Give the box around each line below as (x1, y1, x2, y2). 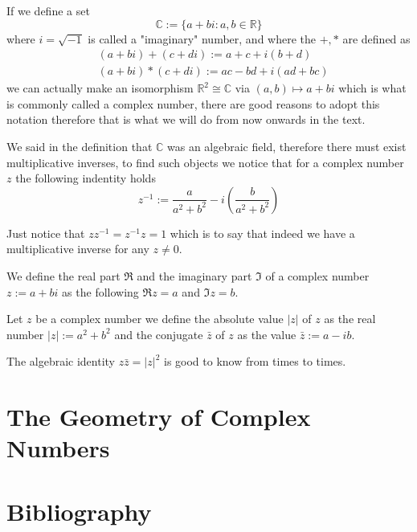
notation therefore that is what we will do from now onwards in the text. (6, 111, 366, 128)
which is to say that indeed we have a (170, 224, 355, 241)
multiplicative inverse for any (6, 240, 149, 257)
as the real (324, 310, 376, 327)
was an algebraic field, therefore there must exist (167, 138, 407, 155)
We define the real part (6, 268, 121, 284)
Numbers (6, 432, 110, 464)
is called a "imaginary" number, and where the (88, 30, 317, 47)
